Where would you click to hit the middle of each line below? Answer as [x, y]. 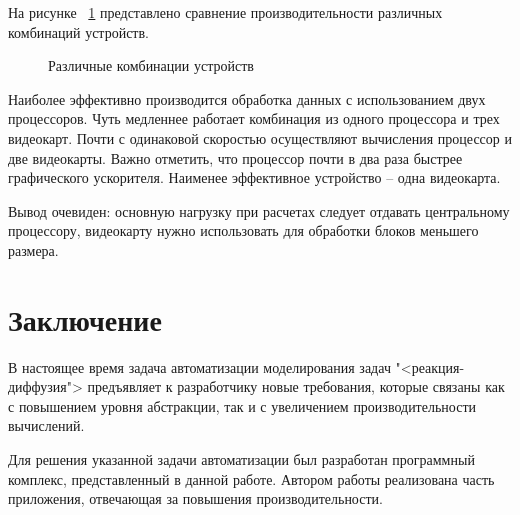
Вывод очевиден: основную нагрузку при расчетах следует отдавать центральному [259, 210]
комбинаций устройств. [78, 31]
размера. [33, 249]
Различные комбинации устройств [151, 65]
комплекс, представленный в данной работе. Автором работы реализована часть [251, 478]
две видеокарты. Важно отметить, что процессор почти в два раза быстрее [235, 157]
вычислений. [46, 425]
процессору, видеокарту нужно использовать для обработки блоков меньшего [243, 230]
